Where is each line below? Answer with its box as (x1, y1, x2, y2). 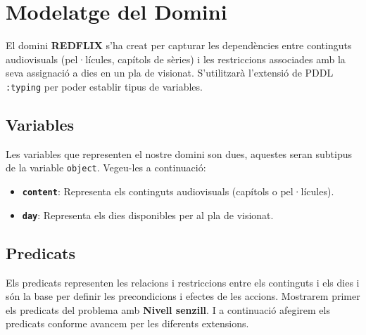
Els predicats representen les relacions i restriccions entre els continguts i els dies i (6, 275, 360, 289)
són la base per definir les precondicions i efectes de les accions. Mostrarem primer (6, 289, 360, 303)
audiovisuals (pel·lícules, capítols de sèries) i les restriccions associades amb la (6, 51, 346, 66)
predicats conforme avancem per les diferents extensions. (6, 316, 249, 331)
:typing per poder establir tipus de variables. (6, 79, 203, 93)
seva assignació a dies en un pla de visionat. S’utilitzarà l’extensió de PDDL (6, 65, 334, 80)
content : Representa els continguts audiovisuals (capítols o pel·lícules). (22, 184, 334, 199)
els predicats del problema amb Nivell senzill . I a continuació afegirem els (6, 302, 330, 317)
